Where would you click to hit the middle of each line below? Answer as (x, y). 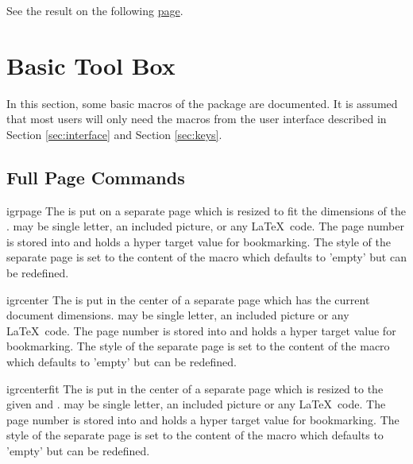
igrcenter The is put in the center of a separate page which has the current (188, 299)
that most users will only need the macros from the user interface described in (197, 119)
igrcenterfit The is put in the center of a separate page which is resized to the (195, 388)
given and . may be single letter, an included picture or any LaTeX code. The (196, 404)
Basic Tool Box (91, 65)
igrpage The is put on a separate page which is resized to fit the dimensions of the (206, 210)
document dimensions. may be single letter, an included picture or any (178, 315)
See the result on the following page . (95, 10)
